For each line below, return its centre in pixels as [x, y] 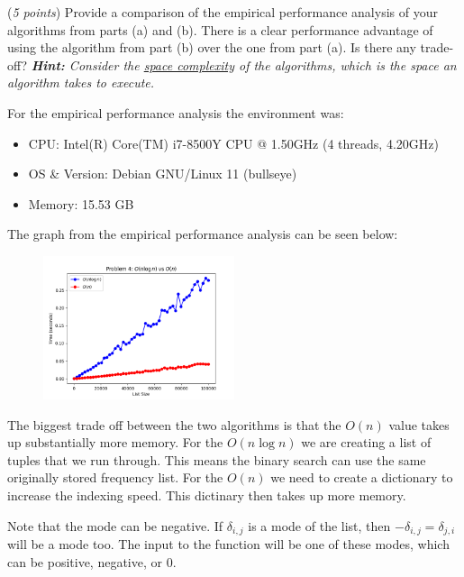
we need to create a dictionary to [362, 477]
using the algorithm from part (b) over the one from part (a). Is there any [212, 47]
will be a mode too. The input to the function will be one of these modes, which [228, 543]
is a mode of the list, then [319, 525]
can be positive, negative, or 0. [92, 561]
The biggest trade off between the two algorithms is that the [174, 424]
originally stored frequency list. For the [115, 477]
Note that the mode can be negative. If [115, 525]
